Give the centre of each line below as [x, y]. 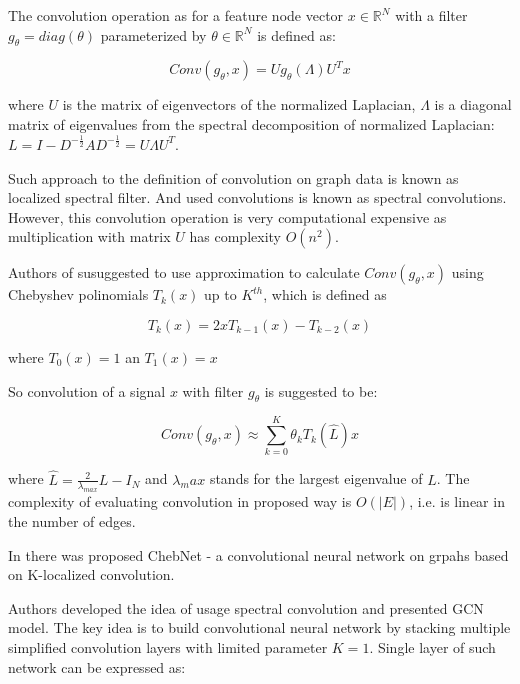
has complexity [235, 236]
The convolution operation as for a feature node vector [176, 15]
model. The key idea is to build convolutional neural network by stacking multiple [259, 627]
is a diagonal [473, 104]
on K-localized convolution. [91, 574]
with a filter [431, 15]
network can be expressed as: [97, 666]
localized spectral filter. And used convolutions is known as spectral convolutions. [257, 197]
